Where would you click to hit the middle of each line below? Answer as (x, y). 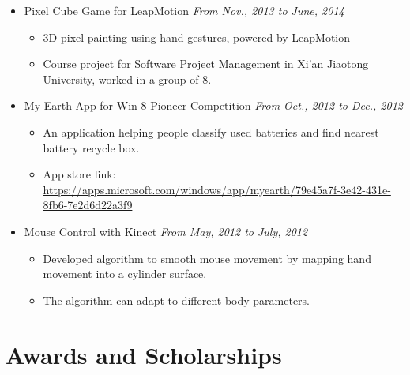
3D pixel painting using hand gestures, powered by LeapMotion (197, 37)
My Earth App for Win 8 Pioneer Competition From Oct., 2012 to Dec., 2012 (213, 105)
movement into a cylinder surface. (125, 274)
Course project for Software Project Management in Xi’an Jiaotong (206, 64)
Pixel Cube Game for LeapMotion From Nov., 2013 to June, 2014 (184, 10)
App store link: (79, 174)
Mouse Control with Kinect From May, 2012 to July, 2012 (166, 231)
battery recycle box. (91, 147)
